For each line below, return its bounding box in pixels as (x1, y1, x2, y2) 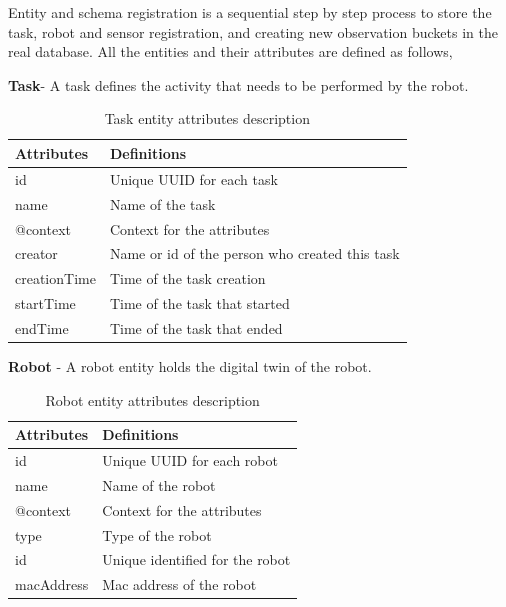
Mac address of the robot (102, 574, 257, 595)
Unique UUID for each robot (102, 450, 278, 470)
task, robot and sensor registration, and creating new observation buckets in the (8, 21, 498, 42)
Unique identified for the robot (102, 549, 291, 570)
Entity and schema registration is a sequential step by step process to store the (8, 2, 492, 22)
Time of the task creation (109, 268, 266, 289)
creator (15, 243, 58, 264)
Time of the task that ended (109, 317, 283, 338)
